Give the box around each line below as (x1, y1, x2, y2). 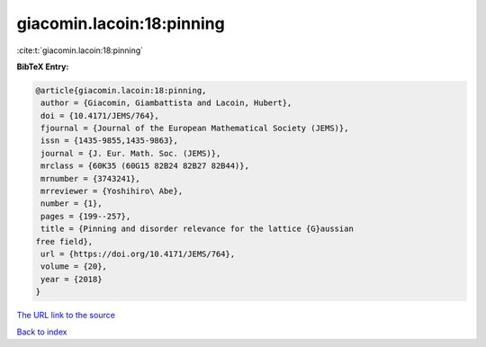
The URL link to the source (16, 310, 116, 321)
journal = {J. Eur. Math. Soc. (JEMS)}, (40, 148, 221, 158)
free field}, (35, 236, 94, 246)
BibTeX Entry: (16, 61, 69, 72)
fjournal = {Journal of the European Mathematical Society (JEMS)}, (40, 123, 349, 134)
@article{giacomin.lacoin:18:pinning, (35, 85, 207, 95)
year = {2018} (40, 274, 103, 284)
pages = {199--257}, (40, 211, 131, 221)
